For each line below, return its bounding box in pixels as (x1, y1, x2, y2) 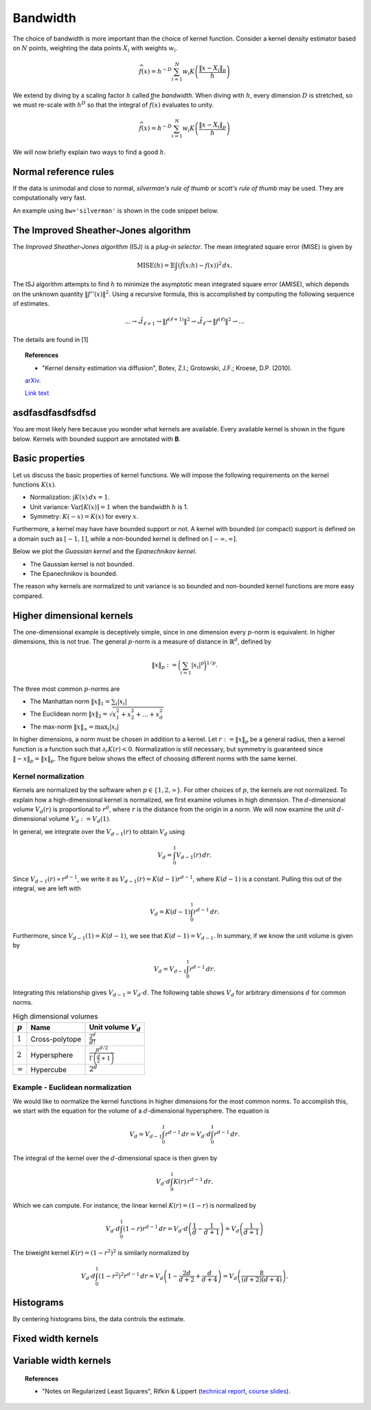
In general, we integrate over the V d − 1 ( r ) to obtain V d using (12, 827, 185, 837)
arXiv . (25, 376, 41, 385)
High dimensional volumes (12, 1012, 99, 1021)
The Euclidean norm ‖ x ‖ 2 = (30, 709, 108, 719)
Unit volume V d (89, 1022, 141, 1033)
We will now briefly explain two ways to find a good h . (12, 148, 166, 156)
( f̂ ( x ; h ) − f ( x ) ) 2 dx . (177, 260, 233, 269)
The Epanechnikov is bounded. (30, 570, 118, 578)
